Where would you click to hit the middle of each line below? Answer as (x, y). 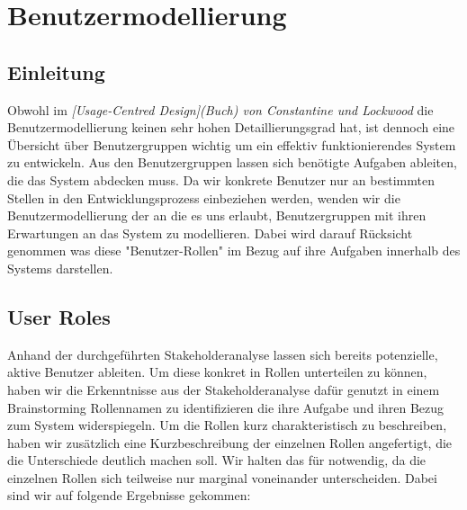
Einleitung (56, 72)
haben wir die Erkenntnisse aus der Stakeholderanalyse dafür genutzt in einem (224, 389)
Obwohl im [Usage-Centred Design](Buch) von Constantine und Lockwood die (220, 109)
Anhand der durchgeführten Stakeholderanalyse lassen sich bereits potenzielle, (223, 354)
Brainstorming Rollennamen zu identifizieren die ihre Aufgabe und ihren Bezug (226, 407)
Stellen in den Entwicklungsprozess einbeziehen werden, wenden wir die (204, 197)
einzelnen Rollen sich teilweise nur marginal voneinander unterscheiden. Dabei (222, 477)
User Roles (59, 316)
